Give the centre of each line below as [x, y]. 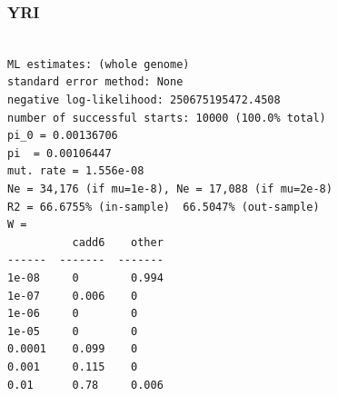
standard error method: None [95, 82]
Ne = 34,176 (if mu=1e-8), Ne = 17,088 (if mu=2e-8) [170, 188]
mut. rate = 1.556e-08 [76, 171]
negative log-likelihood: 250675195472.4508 [144, 100]
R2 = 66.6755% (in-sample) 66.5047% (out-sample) [164, 207]
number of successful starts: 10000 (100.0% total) [167, 118]
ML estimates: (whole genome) [99, 64]
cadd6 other [118, 242]
